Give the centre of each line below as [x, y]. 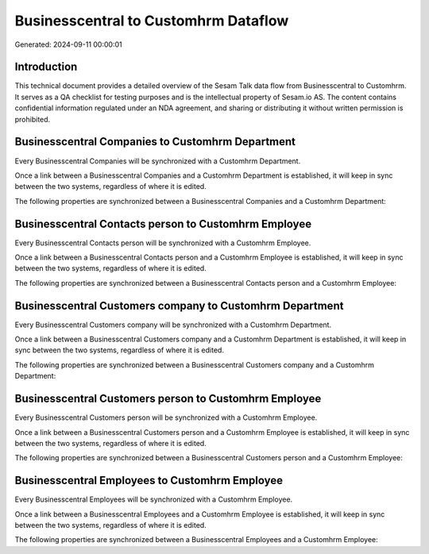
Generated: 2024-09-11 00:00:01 [68, 44]
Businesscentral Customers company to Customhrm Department [179, 306]
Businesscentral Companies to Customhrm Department [155, 142]
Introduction [46, 67]
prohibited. [33, 119]
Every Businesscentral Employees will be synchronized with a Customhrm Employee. [154, 499]
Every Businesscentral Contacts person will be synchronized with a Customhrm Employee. [163, 243]
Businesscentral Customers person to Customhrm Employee [168, 399]
